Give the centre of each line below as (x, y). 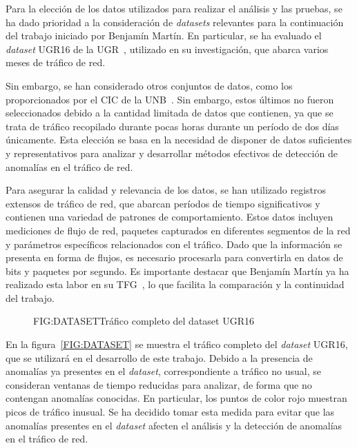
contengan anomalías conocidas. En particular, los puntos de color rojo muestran (176, 398)
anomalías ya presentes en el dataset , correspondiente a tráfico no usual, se (163, 371)
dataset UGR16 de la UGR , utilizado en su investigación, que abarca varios (167, 49)
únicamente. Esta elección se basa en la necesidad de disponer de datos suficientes (179, 140)
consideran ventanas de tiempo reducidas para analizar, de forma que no (159, 384)
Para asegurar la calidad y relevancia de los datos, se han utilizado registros (166, 190)
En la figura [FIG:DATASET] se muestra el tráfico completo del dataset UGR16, (177, 344)
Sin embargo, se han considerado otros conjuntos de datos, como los (149, 85)
